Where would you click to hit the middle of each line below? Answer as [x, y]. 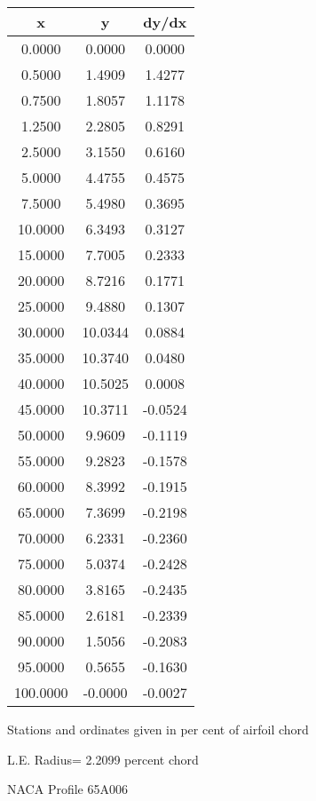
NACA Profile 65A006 [67, 789]
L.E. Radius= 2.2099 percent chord [103, 759]
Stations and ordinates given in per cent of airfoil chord [158, 729]
